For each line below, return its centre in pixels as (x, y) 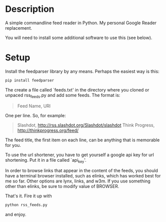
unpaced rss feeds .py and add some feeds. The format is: (63, 96)
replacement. (19, 28)
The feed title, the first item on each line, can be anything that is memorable (83, 140)
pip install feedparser (30, 80)
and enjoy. (16, 215)
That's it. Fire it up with (28, 196)
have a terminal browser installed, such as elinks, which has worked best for (83, 176)
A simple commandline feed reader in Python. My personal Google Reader (81, 23)
